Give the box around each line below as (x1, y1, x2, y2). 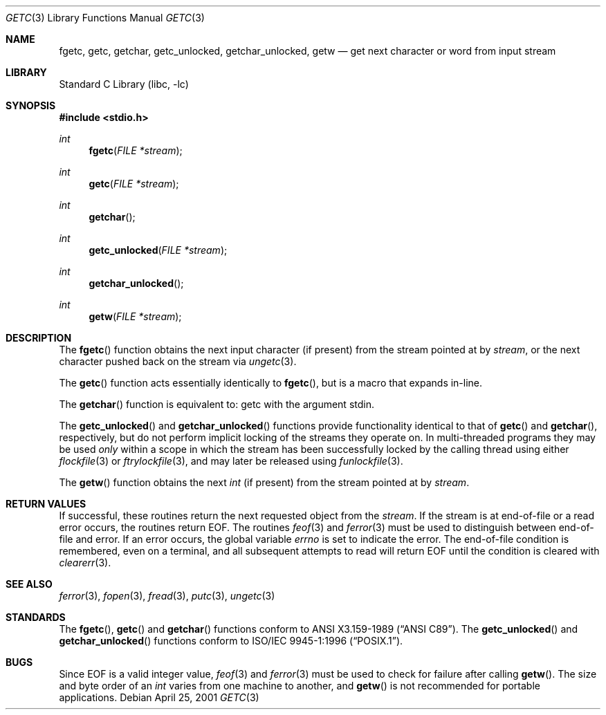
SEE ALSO (6, 578, 53, 590)
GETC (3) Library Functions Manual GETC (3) (6, 12, 205, 24)
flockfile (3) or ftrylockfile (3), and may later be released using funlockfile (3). (59, 455, 403, 467)
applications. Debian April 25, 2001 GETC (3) (59, 691, 259, 703)
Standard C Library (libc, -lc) (59, 78, 189, 90)
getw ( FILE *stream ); (89, 310, 182, 322)
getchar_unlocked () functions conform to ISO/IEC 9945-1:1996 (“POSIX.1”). (59, 635, 403, 647)
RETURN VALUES (6, 498, 86, 510)
